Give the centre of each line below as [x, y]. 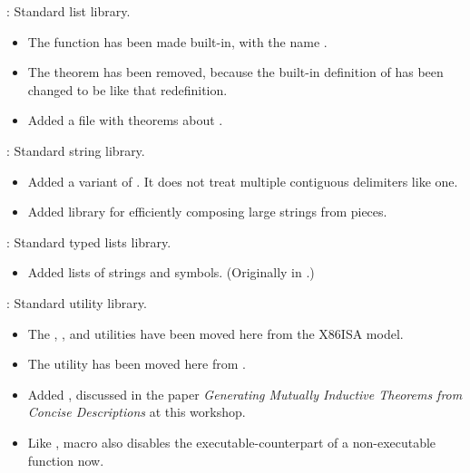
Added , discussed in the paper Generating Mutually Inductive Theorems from [245, 394]
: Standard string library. [76, 150]
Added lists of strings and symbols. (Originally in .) [171, 272]
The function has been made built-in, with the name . [177, 41]
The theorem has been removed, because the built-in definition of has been [235, 72]
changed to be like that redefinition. [127, 89]
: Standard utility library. [77, 302]
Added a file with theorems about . [125, 120]
